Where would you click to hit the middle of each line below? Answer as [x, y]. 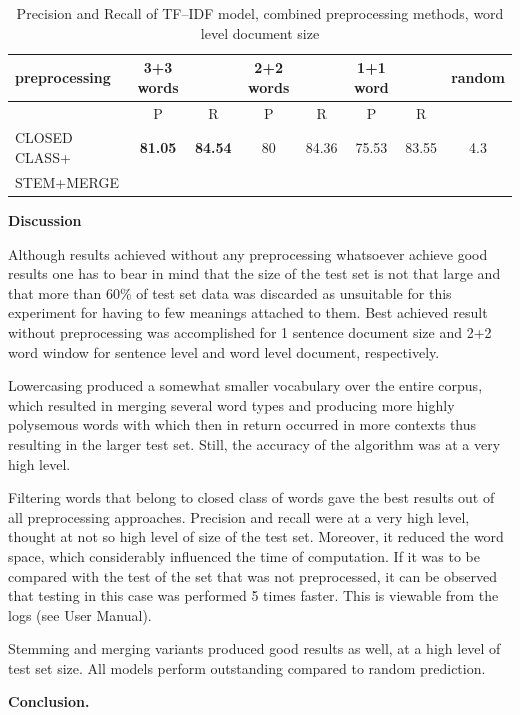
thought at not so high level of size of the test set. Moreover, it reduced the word [256, 536]
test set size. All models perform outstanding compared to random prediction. [247, 667]
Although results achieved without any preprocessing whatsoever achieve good [248, 253]
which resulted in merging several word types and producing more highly [231, 404]
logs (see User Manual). [80, 614]
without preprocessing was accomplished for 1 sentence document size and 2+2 [250, 331]
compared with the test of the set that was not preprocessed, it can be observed [253, 575]
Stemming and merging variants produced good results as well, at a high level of [254, 648]
